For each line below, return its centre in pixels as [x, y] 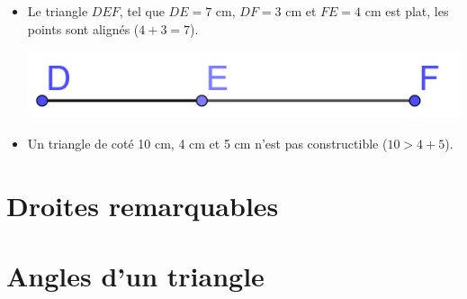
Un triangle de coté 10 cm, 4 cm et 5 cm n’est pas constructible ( [207, 143]
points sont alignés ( [83, 28]
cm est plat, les [407, 11]
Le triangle [58, 11]
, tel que [142, 11]
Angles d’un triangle [135, 275]
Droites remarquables [143, 205]
